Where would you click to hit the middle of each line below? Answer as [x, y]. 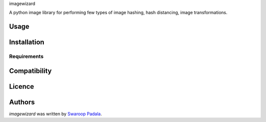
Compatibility [30, 71]
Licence [22, 86]
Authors [22, 102]
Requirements [26, 56]
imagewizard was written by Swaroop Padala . [55, 114]
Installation [27, 42]
